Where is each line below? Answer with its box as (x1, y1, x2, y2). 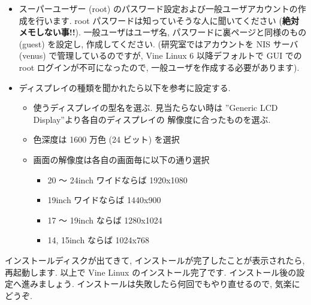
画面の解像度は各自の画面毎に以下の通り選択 (33, 153, 210, 165)
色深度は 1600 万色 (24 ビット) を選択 (33, 133, 180, 146)
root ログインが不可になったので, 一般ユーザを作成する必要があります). (19, 61, 300, 73)
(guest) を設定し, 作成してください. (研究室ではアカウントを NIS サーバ (19, 37, 298, 50)
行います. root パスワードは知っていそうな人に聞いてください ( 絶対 (35, 14, 299, 26)
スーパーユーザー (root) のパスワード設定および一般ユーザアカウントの (19, 2, 298, 14)
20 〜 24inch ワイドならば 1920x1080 (47, 173, 188, 186)
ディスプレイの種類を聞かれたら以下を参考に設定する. (19, 81, 231, 93)
